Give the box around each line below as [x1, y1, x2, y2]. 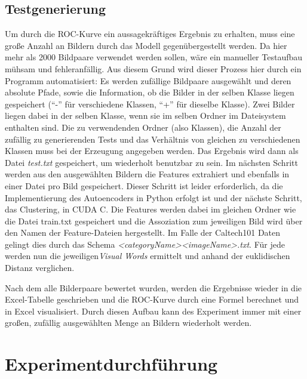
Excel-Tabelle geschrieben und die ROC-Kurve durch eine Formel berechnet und [5, 293, 299, 306]
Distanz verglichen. [5, 261, 75, 274]
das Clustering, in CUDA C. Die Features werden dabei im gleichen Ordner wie [5, 203, 296, 215]
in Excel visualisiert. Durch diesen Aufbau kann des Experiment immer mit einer [5, 304, 302, 317]
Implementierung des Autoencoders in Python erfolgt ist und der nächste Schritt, [5, 191, 302, 204]
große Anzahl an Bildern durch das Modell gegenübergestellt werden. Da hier [5, 39, 287, 51]
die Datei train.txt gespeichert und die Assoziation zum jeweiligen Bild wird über [5, 214, 303, 227]
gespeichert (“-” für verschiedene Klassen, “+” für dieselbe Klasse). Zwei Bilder [5, 97, 295, 110]
